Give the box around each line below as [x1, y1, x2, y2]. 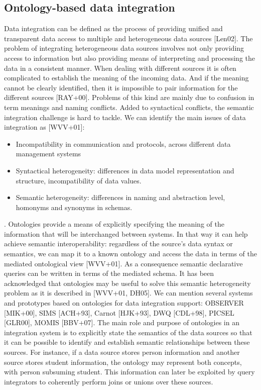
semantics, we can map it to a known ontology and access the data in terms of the [4, 248, 257, 259]
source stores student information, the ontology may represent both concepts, [4, 356, 242, 367]
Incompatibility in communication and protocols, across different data [16, 138, 231, 149]
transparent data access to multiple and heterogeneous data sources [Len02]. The [4, 33, 253, 43]
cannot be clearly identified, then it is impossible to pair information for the [4, 82, 238, 92]
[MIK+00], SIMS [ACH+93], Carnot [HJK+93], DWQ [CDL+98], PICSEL [4, 307, 234, 318]
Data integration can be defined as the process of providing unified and [4, 23, 223, 34]
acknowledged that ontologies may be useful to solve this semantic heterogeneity [4, 277, 251, 288]
